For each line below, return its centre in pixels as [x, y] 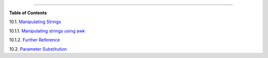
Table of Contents [28, 13]
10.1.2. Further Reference [34, 40]
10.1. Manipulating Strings [35, 22]
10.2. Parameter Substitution [38, 49]
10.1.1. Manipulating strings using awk [47, 31]
